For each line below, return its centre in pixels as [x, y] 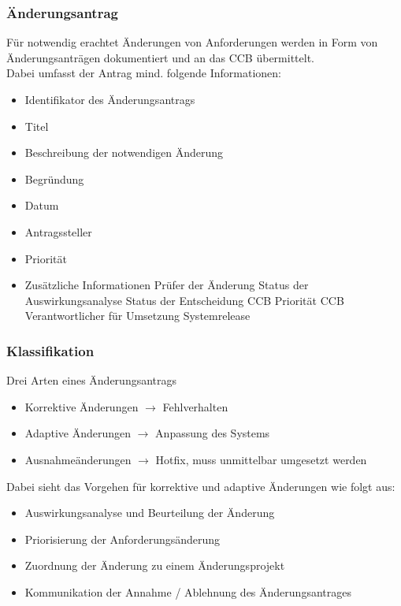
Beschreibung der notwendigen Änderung [124, 152]
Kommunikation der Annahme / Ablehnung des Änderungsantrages [188, 591]
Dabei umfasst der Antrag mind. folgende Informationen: [144, 73]
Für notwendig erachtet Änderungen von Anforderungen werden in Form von [192, 42]
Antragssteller [58, 231]
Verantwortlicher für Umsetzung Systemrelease [137, 316]
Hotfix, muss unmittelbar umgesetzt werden [261, 459]
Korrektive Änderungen [82, 406]
